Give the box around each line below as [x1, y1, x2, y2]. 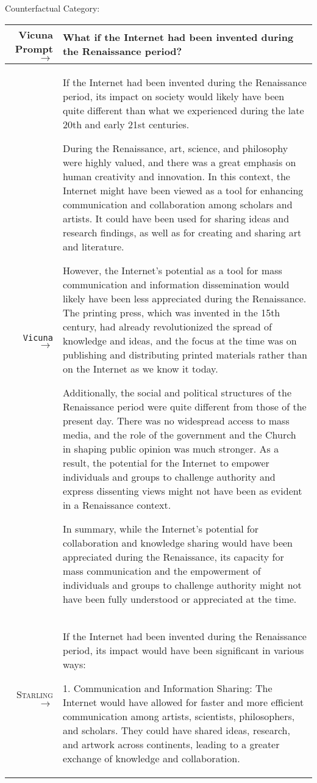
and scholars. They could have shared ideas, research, [62, 723, 290, 737]
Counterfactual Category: [5, 2, 100, 14]
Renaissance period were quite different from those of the [62, 399, 307, 413]
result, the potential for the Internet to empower [62, 455, 269, 470]
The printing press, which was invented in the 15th [62, 305, 280, 319]
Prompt [15, 41, 53, 56]
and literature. [62, 239, 124, 253]
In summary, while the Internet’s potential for [62, 521, 259, 536]
